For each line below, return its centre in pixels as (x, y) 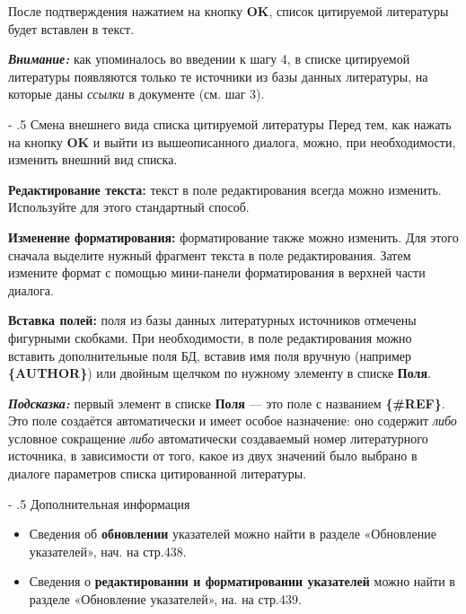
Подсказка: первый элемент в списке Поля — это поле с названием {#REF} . (227, 403)
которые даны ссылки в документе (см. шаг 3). (136, 94)
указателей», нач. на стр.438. (108, 551)
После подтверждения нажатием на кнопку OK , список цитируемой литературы (229, 11)
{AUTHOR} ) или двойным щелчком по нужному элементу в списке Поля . (220, 373)
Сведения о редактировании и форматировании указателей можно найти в (242, 581)
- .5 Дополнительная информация (99, 503)
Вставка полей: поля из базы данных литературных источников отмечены (212, 320)
